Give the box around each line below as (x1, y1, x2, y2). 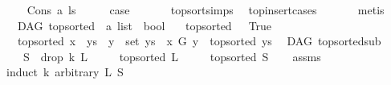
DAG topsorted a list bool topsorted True (17, 17, 272, 33)
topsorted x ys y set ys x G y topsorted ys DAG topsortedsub (17, 33, 381, 49)
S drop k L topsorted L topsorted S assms (22, 48, 321, 64)
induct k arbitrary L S (6, 64, 124, 80)
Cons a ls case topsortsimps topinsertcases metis (26, 2, 385, 17)
